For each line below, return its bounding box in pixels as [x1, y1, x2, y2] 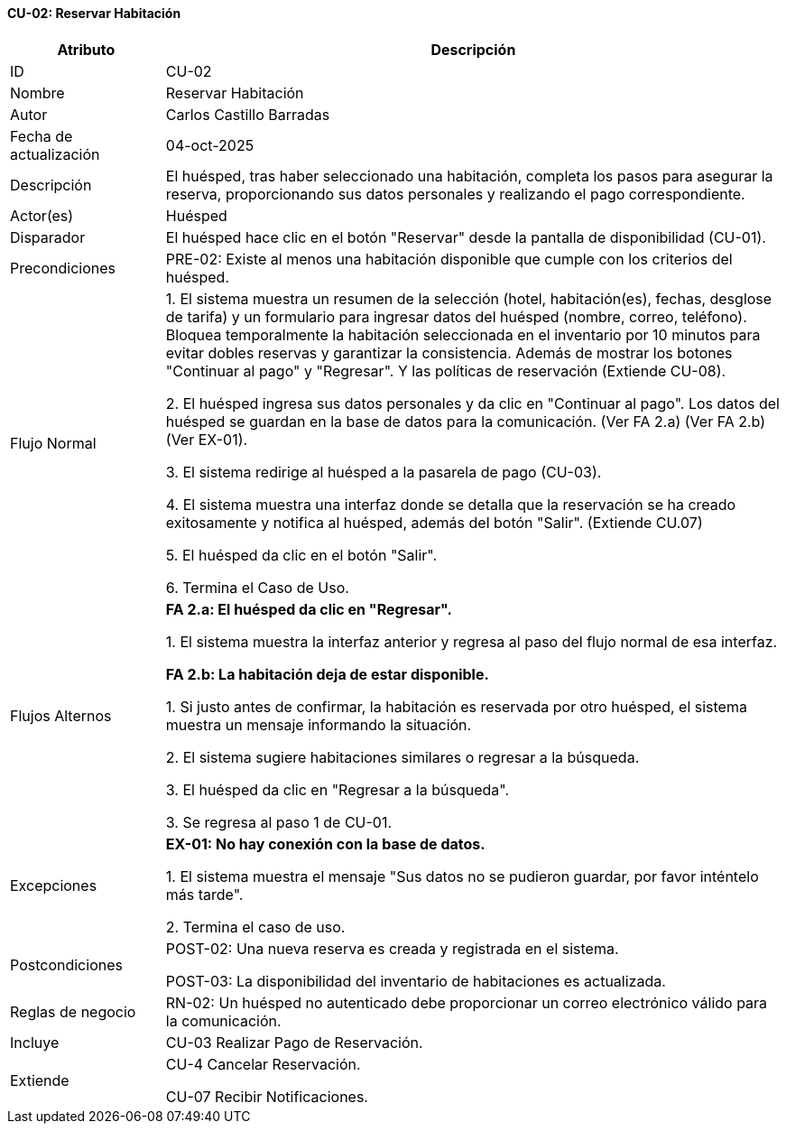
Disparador [10, 227, 86, 246]
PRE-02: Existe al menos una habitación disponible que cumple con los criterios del [165, 249, 733, 268]
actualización [10, 144, 100, 163]
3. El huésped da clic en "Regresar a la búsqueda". [165, 780, 509, 799]
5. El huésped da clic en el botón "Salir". [165, 545, 438, 564]
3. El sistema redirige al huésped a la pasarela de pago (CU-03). [165, 462, 602, 481]
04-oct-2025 [165, 135, 254, 154]
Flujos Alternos [10, 706, 112, 725]
